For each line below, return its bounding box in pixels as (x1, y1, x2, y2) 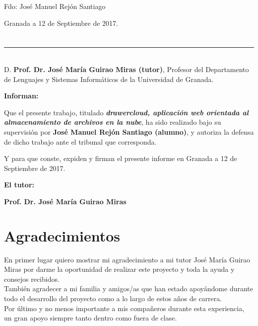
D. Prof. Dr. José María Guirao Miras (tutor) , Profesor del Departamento (4, 64, 249, 74)
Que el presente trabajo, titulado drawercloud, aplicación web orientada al (4, 107, 249, 117)
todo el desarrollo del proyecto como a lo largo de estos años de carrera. (4, 293, 222, 303)
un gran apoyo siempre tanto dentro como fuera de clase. (4, 313, 177, 323)
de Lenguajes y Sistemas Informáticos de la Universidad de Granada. (4, 74, 214, 84)
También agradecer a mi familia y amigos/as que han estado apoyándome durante (4, 283, 253, 294)
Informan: (4, 90, 39, 101)
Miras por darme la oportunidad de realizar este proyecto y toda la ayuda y (4, 264, 235, 274)
